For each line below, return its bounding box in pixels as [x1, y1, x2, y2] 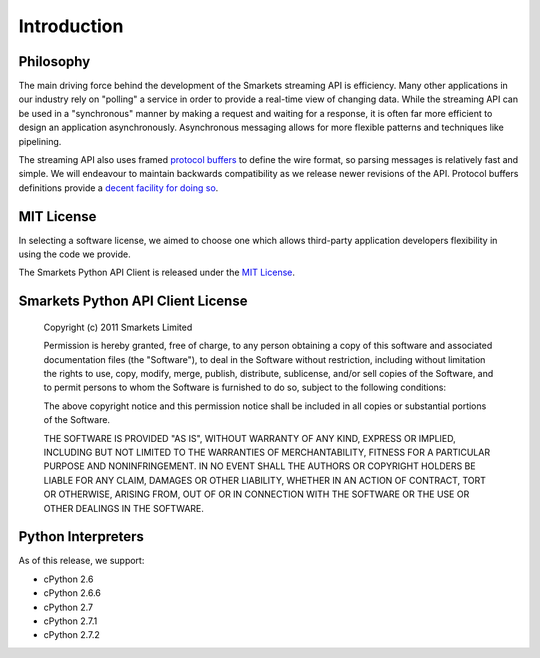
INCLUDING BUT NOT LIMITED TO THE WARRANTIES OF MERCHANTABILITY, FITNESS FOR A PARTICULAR [43, 446, 490, 459]
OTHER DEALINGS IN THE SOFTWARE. [43, 502, 205, 514]
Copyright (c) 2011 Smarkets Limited [43, 321, 193, 333]
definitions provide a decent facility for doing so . [18, 181, 219, 194]
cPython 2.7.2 [43, 629, 100, 641]
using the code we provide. [18, 248, 131, 260]
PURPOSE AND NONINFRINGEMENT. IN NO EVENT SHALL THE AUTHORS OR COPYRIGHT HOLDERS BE [43, 460, 476, 472]
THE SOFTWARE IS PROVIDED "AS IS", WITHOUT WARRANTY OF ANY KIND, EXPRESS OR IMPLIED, [43, 432, 457, 444]
